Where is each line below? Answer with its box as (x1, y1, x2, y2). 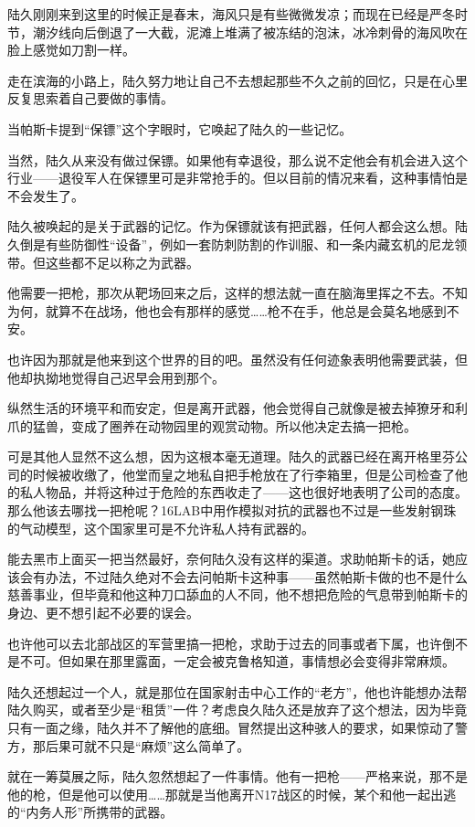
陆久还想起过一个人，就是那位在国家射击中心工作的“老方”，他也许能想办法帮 (7, 682, 468, 701)
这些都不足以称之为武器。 (45, 252, 199, 271)
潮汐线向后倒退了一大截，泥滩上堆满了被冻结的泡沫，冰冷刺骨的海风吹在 (32, 22, 468, 41)
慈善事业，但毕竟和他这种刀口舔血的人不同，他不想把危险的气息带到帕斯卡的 (7, 585, 468, 604)
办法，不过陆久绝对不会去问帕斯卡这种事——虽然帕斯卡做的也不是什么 (45, 567, 468, 586)
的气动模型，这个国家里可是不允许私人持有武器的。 (7, 518, 314, 537)
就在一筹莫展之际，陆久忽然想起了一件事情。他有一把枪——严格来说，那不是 (7, 767, 468, 786)
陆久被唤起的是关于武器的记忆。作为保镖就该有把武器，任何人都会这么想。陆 (7, 217, 468, 236)
